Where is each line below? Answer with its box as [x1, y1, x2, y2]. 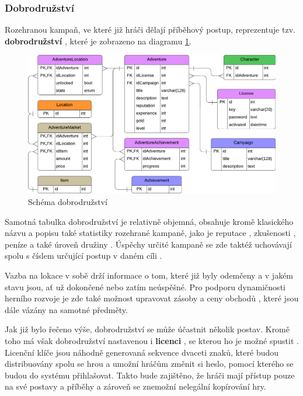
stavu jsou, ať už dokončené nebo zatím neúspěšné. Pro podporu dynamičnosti [5, 280, 285, 293]
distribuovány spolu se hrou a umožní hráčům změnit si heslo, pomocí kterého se [5, 357, 294, 370]
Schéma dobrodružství [28, 196, 107, 208]
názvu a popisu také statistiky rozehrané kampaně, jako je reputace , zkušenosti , [5, 227, 296, 239]
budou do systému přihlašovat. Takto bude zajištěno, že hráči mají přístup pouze [5, 369, 295, 381]
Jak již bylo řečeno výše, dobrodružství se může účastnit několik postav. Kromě [5, 323, 290, 335]
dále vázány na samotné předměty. [5, 303, 128, 315]
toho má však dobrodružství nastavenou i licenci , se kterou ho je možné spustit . [5, 334, 299, 346]
